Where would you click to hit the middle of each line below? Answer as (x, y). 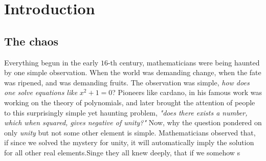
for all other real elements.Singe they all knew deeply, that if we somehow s (122, 152)
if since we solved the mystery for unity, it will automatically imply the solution (129, 142)
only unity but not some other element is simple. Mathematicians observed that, (130, 132)
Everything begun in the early (51, 62)
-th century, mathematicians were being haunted (184, 62)
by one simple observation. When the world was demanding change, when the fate (133, 72)
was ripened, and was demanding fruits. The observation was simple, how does (127, 82)
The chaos (31, 41)
